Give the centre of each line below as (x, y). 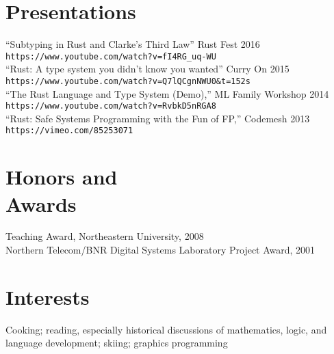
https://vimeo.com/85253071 (69, 131)
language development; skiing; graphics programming (117, 343)
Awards (41, 203)
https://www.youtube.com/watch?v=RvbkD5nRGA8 (111, 106)
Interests (48, 296)
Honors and (62, 177)
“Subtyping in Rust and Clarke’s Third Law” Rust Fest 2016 (133, 44)
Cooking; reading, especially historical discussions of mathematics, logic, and (166, 329)
